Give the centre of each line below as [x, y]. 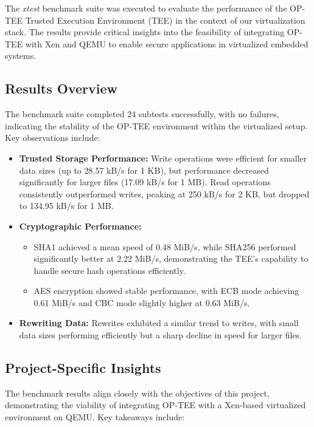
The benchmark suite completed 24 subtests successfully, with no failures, [142, 114]
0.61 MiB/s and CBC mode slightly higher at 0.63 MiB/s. [142, 302]
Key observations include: [53, 138]
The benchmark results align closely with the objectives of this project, [137, 393]
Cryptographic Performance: [80, 226]
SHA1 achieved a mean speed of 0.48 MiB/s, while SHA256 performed [165, 246]
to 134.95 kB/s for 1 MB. [66, 206]
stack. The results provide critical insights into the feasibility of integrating [145, 32]
